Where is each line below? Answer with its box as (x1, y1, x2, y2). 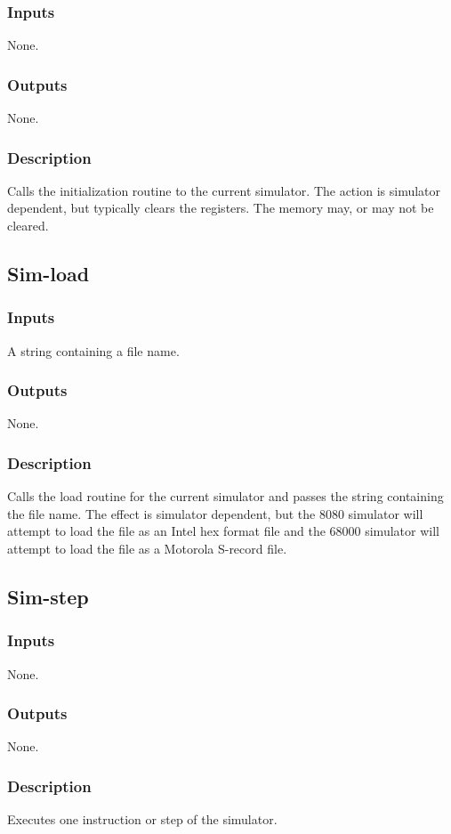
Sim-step (7, 583, 89, 611)
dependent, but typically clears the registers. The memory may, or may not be (7, 198, 434, 217)
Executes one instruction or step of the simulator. (7, 810, 278, 829)
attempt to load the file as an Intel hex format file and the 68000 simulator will (7, 522, 439, 540)
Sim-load (7, 260, 90, 287)
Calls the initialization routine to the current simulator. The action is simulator (7, 181, 441, 199)
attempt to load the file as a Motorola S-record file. (7, 539, 287, 558)
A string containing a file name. (7, 341, 180, 360)
